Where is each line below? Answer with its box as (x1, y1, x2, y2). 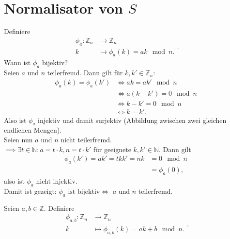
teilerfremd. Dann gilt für (47, 68, 123, 78)
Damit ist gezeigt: (4, 186, 57, 196)
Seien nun (4, 135, 33, 145)
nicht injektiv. (36, 175, 77, 186)
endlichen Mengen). (4, 125, 62, 135)
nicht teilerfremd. (61, 135, 112, 145)
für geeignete (93, 144, 131, 154)
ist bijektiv (68, 188, 100, 195)
